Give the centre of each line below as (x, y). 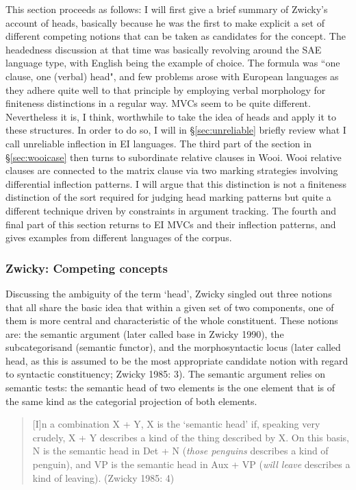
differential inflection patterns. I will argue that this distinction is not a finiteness (176, 183)
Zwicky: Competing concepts (87, 268)
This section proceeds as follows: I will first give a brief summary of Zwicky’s (167, 9)
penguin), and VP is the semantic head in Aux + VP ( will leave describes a (191, 464)
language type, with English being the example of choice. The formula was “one (173, 63)
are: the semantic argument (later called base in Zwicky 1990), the (145, 333)
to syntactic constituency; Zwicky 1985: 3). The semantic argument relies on (165, 374)
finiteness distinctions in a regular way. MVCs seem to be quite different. (158, 103)
